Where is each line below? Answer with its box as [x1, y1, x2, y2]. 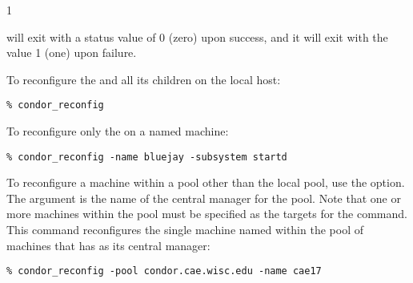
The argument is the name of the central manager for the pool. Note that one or [6, 189, 401, 206]
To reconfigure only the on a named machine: [6, 123, 229, 139]
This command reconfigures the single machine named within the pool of [6, 221, 363, 238]
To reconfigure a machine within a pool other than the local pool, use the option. [6, 174, 405, 191]
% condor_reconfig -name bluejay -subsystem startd [6, 151, 287, 163]
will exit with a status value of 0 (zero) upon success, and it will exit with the [6, 28, 388, 45]
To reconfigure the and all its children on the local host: [6, 71, 281, 87]
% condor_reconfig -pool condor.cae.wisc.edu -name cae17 [6, 265, 322, 277]
